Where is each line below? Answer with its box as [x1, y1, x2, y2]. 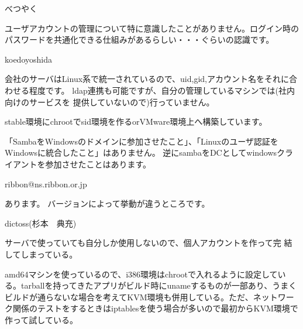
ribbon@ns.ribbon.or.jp [5, 177, 87, 190]
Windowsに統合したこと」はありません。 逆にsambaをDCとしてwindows [5, 146, 277, 159]
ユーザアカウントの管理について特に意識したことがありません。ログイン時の [5, 22, 299, 34]
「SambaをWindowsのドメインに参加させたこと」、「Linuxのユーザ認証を [5, 135, 278, 147]
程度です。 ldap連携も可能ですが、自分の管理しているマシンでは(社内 [29, 84, 295, 96]
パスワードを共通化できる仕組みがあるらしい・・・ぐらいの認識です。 [5, 33, 274, 46]
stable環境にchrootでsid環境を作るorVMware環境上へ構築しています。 [5, 115, 267, 128]
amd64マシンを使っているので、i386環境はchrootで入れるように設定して [5, 268, 278, 280]
